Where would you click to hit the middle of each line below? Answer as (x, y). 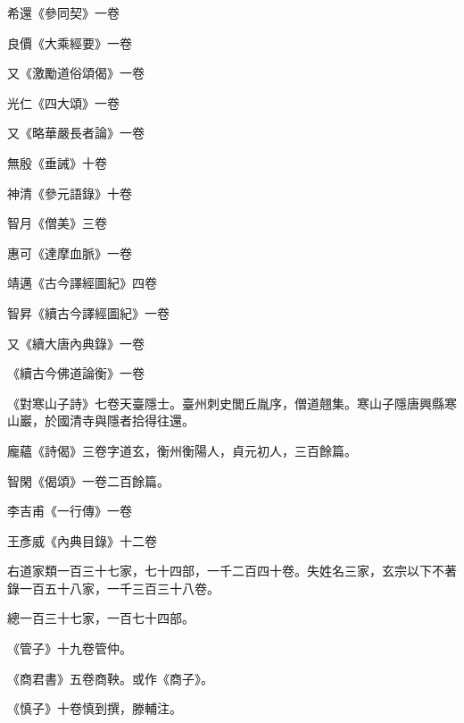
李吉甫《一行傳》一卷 (70, 511)
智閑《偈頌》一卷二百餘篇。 (88, 480)
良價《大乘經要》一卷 (70, 42)
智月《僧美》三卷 (57, 223)
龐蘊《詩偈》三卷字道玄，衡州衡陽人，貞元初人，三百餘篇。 (182, 450)
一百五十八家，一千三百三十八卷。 (119, 588)
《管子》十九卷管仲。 (70, 648)
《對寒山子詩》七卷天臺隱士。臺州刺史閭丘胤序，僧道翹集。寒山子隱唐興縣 (226, 403)
